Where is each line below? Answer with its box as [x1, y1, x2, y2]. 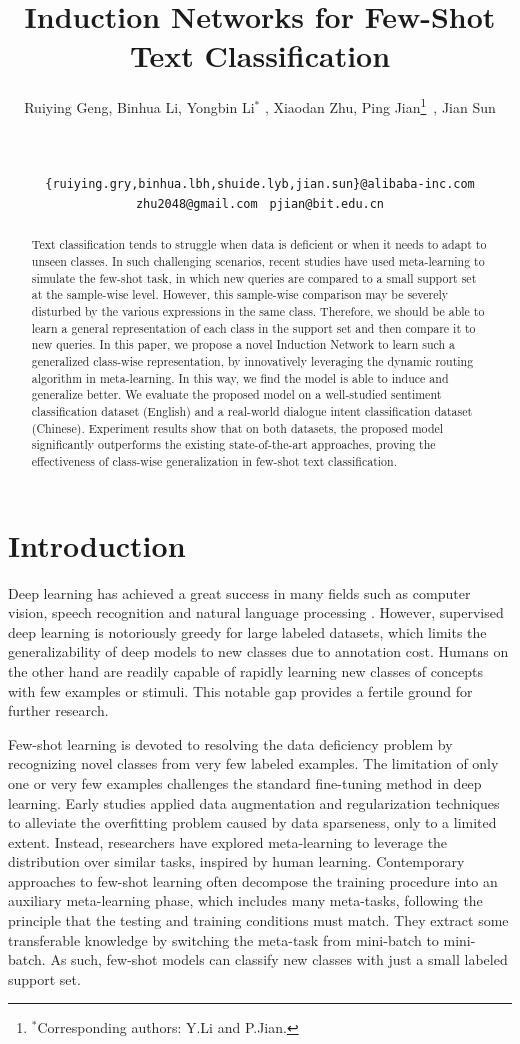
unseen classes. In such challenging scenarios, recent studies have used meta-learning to [31, 253, 485, 270]
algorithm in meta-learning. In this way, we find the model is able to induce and [31, 369, 449, 386]
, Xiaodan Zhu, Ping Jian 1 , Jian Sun [264, 94, 496, 117]
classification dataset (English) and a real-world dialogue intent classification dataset [31, 403, 473, 420]
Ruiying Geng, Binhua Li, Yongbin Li [24, 96, 255, 117]
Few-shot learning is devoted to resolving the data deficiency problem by [8, 733, 453, 754]
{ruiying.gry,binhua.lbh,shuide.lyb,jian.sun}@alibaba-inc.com [45, 177, 475, 192]
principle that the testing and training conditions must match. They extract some [8, 910, 509, 931]
